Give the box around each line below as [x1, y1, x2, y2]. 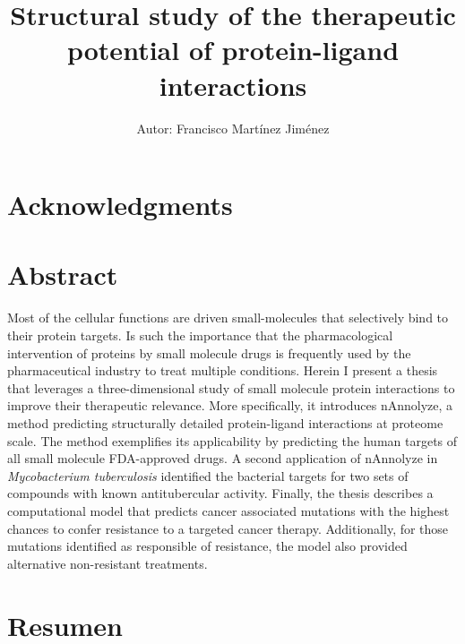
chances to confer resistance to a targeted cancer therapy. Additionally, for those [7, 519, 449, 537]
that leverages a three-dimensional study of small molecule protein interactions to [7, 378, 455, 397]
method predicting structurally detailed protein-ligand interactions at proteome [7, 413, 443, 432]
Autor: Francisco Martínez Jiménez [136, 118, 330, 137]
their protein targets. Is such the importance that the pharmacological [7, 326, 393, 344]
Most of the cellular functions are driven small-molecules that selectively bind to [7, 308, 449, 327]
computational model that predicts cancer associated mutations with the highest [7, 501, 450, 519]
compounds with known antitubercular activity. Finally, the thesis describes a [7, 484, 434, 502]
